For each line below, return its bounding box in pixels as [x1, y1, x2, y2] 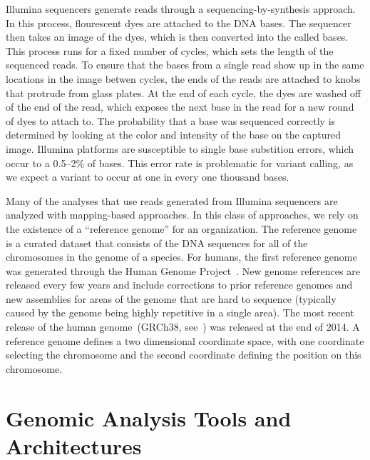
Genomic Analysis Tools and [6, 403, 292, 432]
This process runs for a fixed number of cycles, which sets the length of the [6, 43, 334, 58]
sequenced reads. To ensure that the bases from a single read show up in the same [6, 57, 364, 72]
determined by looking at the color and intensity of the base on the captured [6, 127, 341, 142]
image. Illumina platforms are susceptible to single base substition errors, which [6, 141, 354, 156]
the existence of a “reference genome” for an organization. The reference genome [6, 221, 357, 236]
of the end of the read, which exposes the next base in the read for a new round [6, 99, 354, 114]
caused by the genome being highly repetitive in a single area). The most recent [6, 305, 354, 320]
